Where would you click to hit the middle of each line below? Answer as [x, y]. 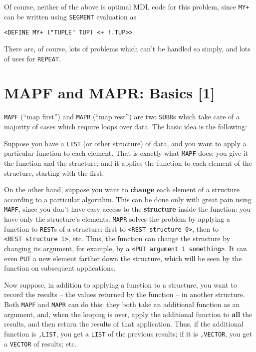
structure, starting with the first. [54, 173]
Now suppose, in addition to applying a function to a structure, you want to [121, 284]
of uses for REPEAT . [32, 58]
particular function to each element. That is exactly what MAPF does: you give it [126, 153]
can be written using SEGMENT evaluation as [70, 16]
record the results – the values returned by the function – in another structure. [125, 294]
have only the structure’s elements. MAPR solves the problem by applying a [117, 218]
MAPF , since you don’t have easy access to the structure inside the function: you [127, 209]
